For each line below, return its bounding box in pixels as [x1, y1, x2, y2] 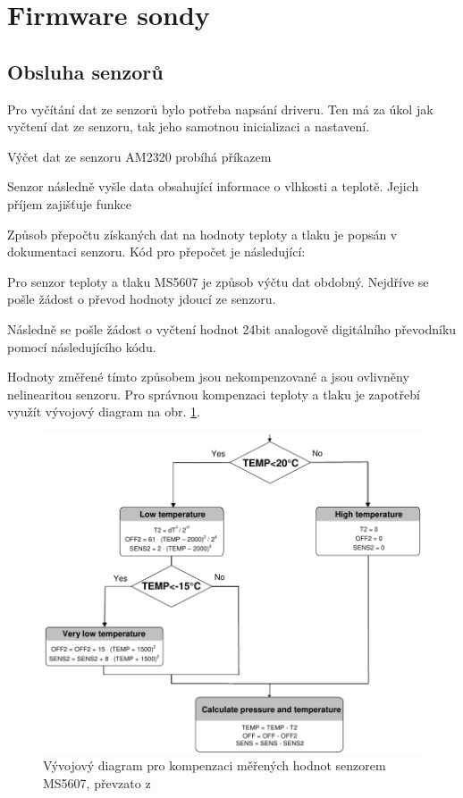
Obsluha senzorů [7, 57, 164, 85]
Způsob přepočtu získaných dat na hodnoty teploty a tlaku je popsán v [7, 224, 398, 243]
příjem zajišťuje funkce [7, 194, 131, 213]
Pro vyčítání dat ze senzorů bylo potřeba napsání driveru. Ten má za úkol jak [7, 99, 434, 118]
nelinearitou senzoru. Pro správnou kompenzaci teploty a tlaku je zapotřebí [7, 384, 420, 403]
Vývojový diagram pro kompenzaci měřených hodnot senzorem [43, 756, 386, 775]
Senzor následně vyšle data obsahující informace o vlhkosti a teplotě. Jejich [7, 177, 419, 196]
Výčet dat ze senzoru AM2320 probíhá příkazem [7, 147, 272, 165]
